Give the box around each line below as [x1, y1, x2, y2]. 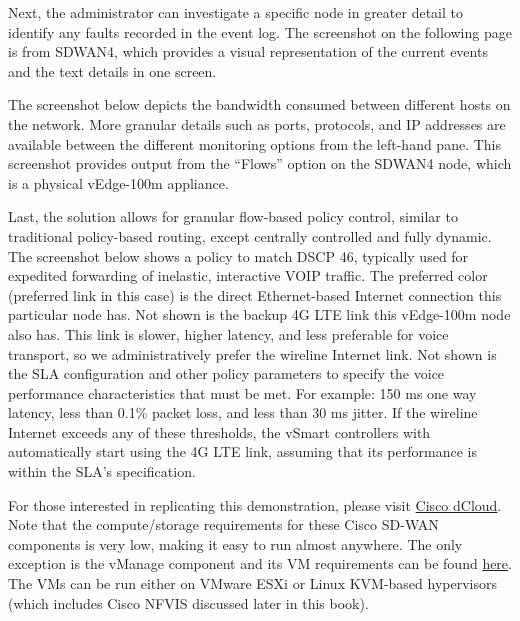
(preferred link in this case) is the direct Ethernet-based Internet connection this [8, 284, 502, 305]
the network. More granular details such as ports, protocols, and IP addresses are [8, 113, 506, 134]
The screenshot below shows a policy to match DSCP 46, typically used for [8, 245, 469, 266]
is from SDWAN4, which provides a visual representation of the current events [8, 41, 488, 62]
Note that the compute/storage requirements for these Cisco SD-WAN [8, 514, 439, 535]
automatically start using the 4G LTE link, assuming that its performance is [8, 441, 477, 462]
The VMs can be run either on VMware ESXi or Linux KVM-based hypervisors [8, 573, 498, 594]
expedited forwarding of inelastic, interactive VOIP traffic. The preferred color [8, 265, 488, 286]
